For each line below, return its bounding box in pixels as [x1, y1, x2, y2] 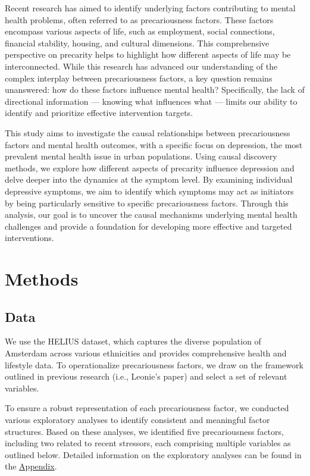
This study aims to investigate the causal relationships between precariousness [5, 126, 290, 139]
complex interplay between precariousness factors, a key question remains [5, 71, 273, 84]
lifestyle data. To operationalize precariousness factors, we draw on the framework [5, 358, 303, 371]
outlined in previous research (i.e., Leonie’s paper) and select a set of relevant [5, 370, 287, 383]
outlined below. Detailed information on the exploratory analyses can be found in [5, 448, 302, 461]
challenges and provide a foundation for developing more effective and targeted [5, 220, 292, 232]
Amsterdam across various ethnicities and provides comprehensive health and [5, 347, 287, 359]
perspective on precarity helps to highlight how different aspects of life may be [5, 48, 291, 61]
